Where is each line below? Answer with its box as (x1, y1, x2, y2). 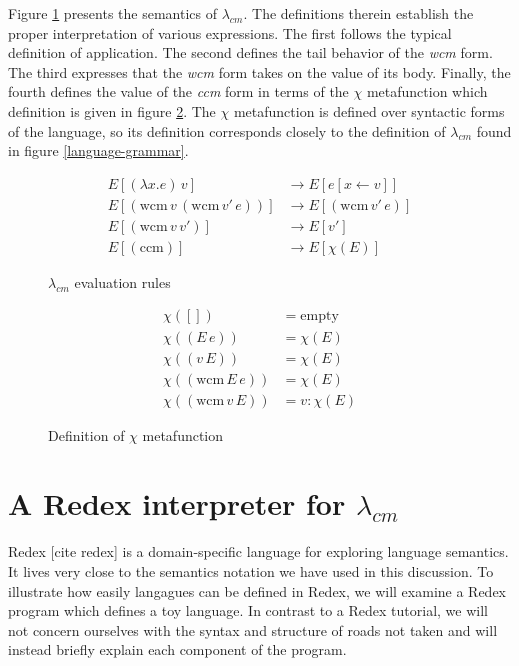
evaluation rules (74, 271, 171, 292)
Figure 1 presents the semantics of (8, 3, 217, 23)
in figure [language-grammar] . (8, 140, 189, 161)
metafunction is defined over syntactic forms (233, 100, 505, 121)
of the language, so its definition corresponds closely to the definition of (8, 120, 446, 141)
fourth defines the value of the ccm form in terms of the (8, 81, 349, 102)
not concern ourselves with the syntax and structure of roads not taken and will (8, 619, 498, 640)
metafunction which (366, 81, 488, 102)
